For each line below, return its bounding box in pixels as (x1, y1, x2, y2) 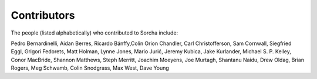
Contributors (11, 9, 76, 22)
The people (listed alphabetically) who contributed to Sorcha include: (11, 29, 178, 36)
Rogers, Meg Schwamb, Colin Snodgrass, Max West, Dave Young (11, 64, 170, 71)
